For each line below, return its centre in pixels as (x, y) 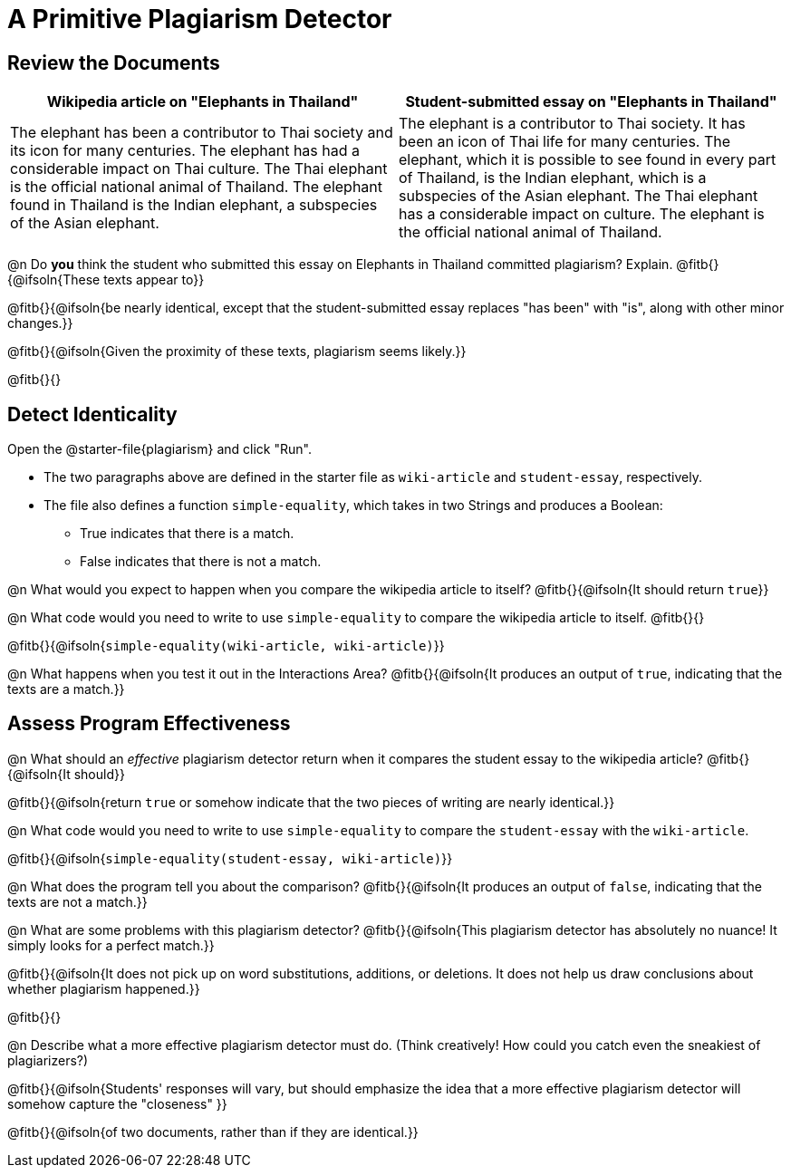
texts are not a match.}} (77, 901)
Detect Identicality (92, 414)
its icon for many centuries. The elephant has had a (185, 151)
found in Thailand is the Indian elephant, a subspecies (194, 205)
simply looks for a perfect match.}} (111, 945)
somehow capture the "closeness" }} (117, 1103)
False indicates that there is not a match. (201, 562)
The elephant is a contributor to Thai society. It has (572, 124)
